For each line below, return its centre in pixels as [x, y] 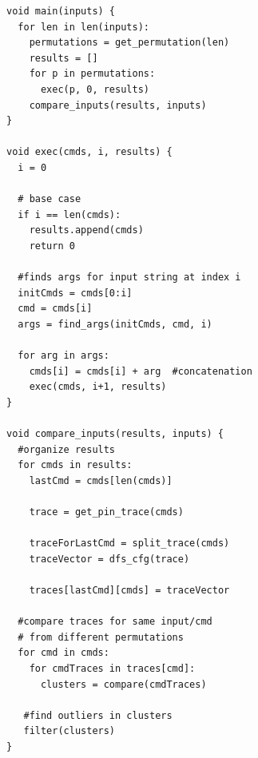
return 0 [52, 246]
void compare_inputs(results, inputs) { [115, 434]
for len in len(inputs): [83, 27]
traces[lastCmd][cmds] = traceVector [129, 590]
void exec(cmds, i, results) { [89, 152]
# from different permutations [101, 637]
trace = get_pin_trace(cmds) [106, 512]
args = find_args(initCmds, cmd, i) [115, 324]
